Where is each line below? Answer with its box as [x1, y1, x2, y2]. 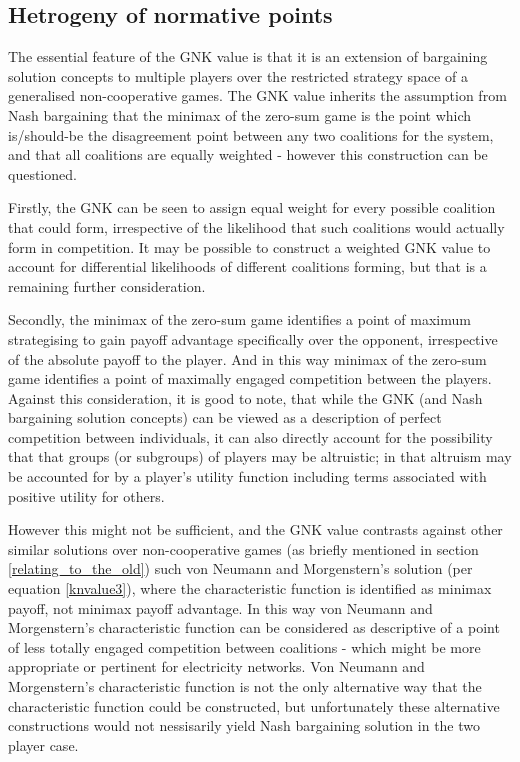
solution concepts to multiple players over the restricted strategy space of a [8, 65, 468, 86]
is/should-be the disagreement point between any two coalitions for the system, [8, 124, 494, 145]
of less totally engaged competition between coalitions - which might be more [8, 636, 481, 657]
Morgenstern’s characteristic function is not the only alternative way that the [8, 676, 482, 697]
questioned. [8, 163, 77, 184]
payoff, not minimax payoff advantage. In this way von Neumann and [8, 597, 433, 618]
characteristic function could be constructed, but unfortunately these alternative [8, 695, 500, 716]
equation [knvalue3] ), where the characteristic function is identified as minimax [8, 578, 492, 599]
